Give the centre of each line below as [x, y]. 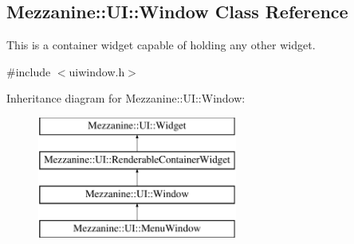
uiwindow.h [97, 71]
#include [29, 71]
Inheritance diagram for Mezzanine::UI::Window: [126, 98]
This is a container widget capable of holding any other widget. [161, 45]
